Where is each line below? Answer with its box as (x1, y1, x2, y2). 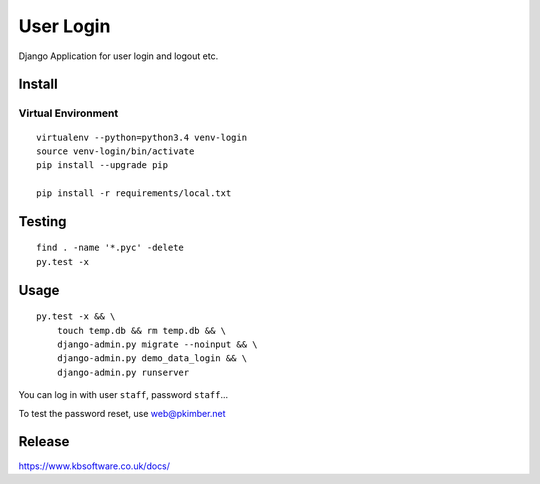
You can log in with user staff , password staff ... (18, 389, 229, 401)
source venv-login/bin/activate (36, 145, 195, 157)
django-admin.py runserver (56, 366, 190, 378)
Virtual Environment (18, 106, 119, 120)
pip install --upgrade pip (36, 160, 169, 171)
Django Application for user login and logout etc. (18, 50, 219, 62)
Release (18, 433, 70, 450)
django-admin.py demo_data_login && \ (56, 353, 248, 364)
